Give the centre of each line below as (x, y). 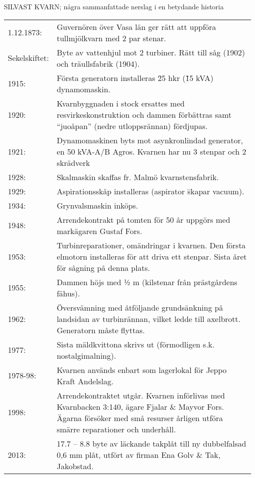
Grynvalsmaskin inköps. (97, 205)
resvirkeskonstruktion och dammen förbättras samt (144, 114)
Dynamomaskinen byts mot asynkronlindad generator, (150, 140)
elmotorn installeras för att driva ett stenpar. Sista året (152, 256)
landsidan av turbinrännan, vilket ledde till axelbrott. (149, 319)
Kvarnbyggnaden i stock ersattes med (121, 103)
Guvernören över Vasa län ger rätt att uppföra (136, 27)
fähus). (68, 293)
